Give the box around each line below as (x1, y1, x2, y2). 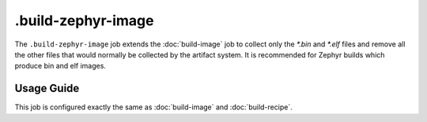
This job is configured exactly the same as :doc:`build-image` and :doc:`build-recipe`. (14, 102, 293, 112)
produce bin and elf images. (14, 61, 107, 71)
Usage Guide (14, 82, 80, 95)
